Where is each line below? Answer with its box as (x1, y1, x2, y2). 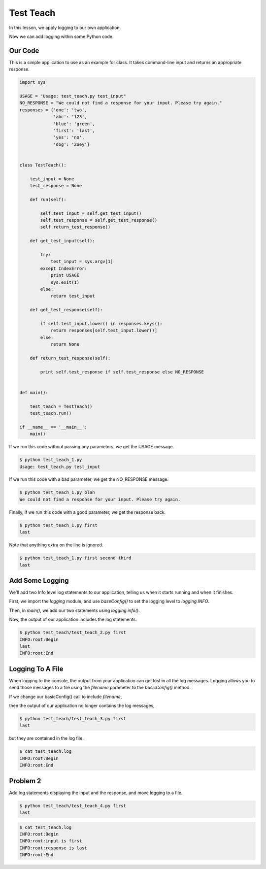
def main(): (19, 390, 49, 395)
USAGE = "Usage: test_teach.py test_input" (19, 94, 127, 99)
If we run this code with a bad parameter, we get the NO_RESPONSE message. (9, 476, 169, 482)
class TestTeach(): (19, 162, 66, 167)
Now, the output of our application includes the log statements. (9, 616, 137, 623)
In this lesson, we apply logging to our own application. (9, 25, 121, 31)
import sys (19, 79, 46, 85)
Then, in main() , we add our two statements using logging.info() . (9, 607, 140, 613)
